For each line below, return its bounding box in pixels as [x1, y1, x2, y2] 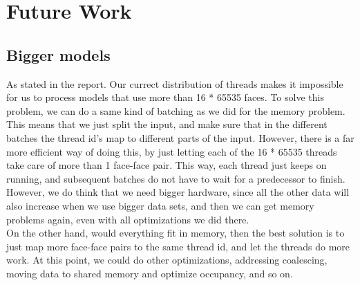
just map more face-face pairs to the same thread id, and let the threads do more [6, 239, 350, 253]
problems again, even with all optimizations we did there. [6, 212, 249, 226]
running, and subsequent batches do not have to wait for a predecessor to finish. [6, 171, 345, 185]
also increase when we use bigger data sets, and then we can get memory [6, 198, 314, 212]
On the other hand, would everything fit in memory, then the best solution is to [6, 226, 345, 240]
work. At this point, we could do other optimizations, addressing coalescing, [6, 252, 328, 267]
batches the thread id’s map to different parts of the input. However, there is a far [6, 130, 354, 145]
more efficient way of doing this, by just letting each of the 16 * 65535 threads [6, 144, 337, 158]
